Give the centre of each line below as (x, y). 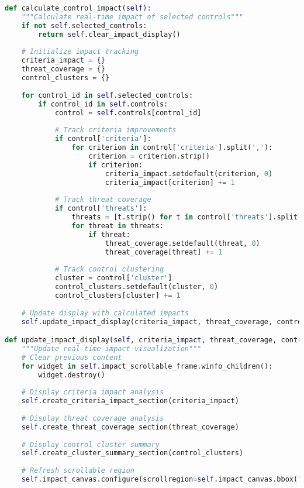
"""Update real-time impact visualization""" (111, 348)
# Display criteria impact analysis (93, 392)
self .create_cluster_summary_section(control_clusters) (132, 453)
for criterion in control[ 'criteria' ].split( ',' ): (172, 147)
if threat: (109, 234)
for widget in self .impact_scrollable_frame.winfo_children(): (147, 366)
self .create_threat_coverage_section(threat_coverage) (130, 427)
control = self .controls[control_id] (128, 113)
